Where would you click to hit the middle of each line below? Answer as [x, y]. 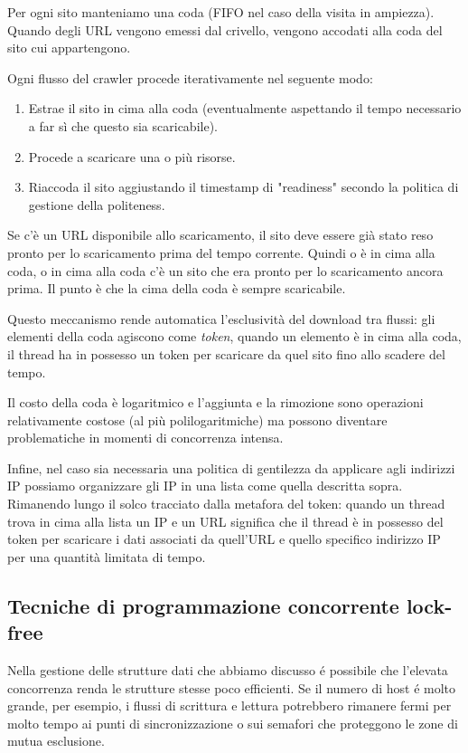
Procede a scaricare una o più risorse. [132, 156]
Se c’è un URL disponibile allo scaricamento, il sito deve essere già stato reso [220, 235]
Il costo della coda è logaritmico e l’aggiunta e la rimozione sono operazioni [215, 402]
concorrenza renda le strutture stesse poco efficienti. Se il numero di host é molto [232, 687]
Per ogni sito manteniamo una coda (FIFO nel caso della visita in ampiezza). [221, 12]
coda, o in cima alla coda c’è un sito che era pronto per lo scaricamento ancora [225, 270]
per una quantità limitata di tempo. [107, 556]
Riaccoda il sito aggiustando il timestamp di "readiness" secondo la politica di [243, 187]
